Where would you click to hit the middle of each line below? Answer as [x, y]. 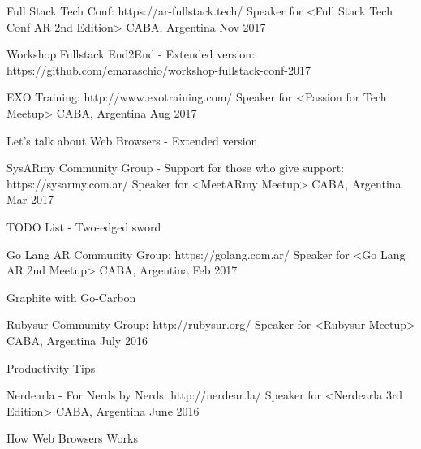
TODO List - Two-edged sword [84, 226]
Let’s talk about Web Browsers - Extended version [132, 140]
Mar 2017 [30, 199]
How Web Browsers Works [72, 438]
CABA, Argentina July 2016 [77, 340]
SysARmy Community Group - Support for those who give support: [176, 168]
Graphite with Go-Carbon [71, 297]
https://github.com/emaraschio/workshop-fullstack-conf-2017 [159, 69]
